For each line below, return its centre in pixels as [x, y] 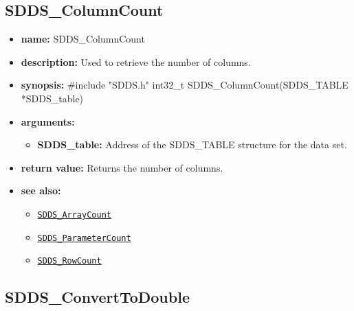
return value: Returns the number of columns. [122, 167]
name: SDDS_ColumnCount [83, 39]
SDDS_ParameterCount [84, 238]
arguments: [48, 121]
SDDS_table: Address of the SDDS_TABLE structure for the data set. [192, 145]
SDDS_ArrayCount [74, 215]
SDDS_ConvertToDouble [97, 297]
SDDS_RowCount [69, 261]
